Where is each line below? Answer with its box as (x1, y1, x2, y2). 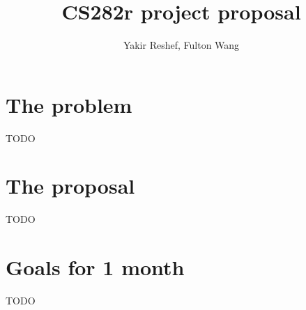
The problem (6, 90, 132, 118)
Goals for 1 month (6, 253, 185, 281)
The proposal (6, 171, 135, 200)
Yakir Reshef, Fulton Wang (123, 38, 240, 52)
